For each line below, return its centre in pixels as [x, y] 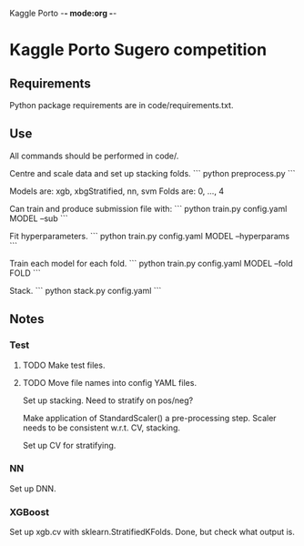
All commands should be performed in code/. [94, 156]
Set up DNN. [33, 488]
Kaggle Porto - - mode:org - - [63, 13]
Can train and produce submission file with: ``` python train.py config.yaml [148, 208]
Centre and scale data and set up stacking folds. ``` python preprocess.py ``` [152, 173]
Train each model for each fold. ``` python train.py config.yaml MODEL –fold [151, 263]
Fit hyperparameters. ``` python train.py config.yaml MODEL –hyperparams [149, 236]
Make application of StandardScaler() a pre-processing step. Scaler [149, 418]
